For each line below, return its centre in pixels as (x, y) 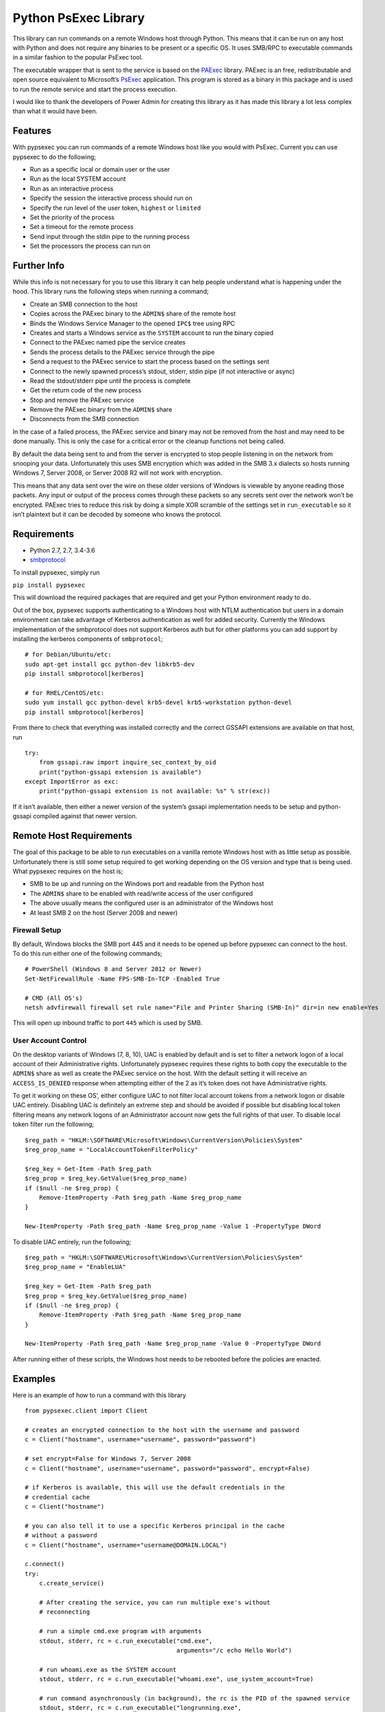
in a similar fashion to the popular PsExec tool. (78, 58)
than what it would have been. (55, 111)
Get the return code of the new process (86, 390)
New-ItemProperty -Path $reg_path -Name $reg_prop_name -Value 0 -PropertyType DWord (173, 1344)
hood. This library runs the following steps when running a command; (111, 292)
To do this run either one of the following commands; (87, 954)
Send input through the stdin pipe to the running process (110, 236)
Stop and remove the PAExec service (82, 400)
